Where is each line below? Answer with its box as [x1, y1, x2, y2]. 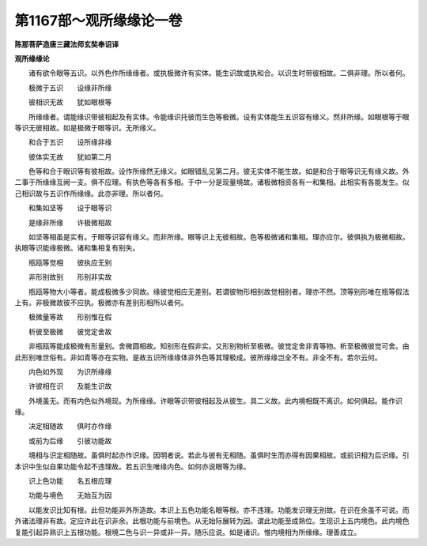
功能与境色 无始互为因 [28, 491, 112, 500]
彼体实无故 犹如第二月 [28, 152, 112, 161]
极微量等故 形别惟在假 [28, 312, 112, 322]
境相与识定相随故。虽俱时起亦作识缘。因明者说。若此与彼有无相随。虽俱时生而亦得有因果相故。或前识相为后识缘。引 [28, 450, 410, 460]
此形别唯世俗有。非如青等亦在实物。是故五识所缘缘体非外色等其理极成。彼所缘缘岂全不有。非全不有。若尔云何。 [14, 352, 382, 362]
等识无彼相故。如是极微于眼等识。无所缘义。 [14, 122, 161, 132]
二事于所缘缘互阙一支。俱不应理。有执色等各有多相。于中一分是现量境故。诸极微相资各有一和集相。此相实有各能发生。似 [14, 178, 410, 187]
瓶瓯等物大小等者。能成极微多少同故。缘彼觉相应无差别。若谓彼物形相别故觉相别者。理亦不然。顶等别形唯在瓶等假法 [28, 287, 410, 296]
